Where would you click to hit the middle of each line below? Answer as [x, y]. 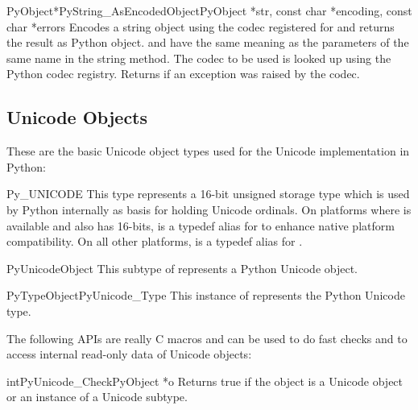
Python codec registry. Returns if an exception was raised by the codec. [183, 74]
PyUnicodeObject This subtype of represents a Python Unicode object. [182, 268]
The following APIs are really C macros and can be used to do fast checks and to [207, 338]
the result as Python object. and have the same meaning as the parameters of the [208, 42]
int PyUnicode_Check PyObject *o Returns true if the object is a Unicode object [205, 381]
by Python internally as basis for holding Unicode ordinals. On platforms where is [209, 209]
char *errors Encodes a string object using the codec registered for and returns [201, 26]
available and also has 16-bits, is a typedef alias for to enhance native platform [201, 225]
